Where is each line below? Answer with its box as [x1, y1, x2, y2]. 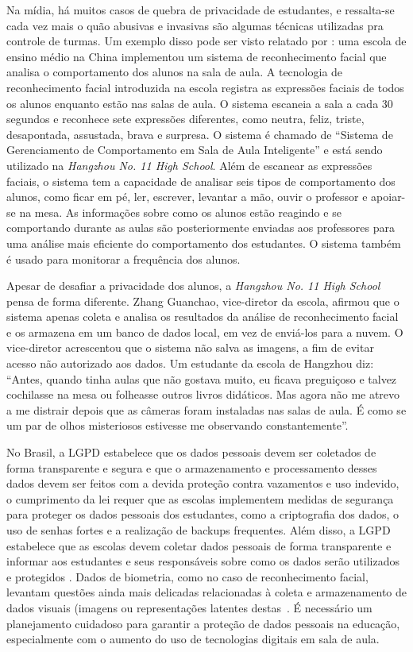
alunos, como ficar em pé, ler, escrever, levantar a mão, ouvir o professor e [6, 188, 368, 205]
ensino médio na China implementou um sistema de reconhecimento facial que [6, 48, 387, 64]
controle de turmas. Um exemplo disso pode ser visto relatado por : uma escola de [6, 33, 407, 49]
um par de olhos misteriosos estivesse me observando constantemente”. [6, 417, 349, 434]
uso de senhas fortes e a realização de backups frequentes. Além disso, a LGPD [6, 522, 391, 538]
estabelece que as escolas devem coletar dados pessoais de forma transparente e [6, 537, 392, 554]
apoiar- [371, 188, 406, 205]
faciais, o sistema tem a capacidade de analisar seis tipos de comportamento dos [6, 172, 396, 189]
